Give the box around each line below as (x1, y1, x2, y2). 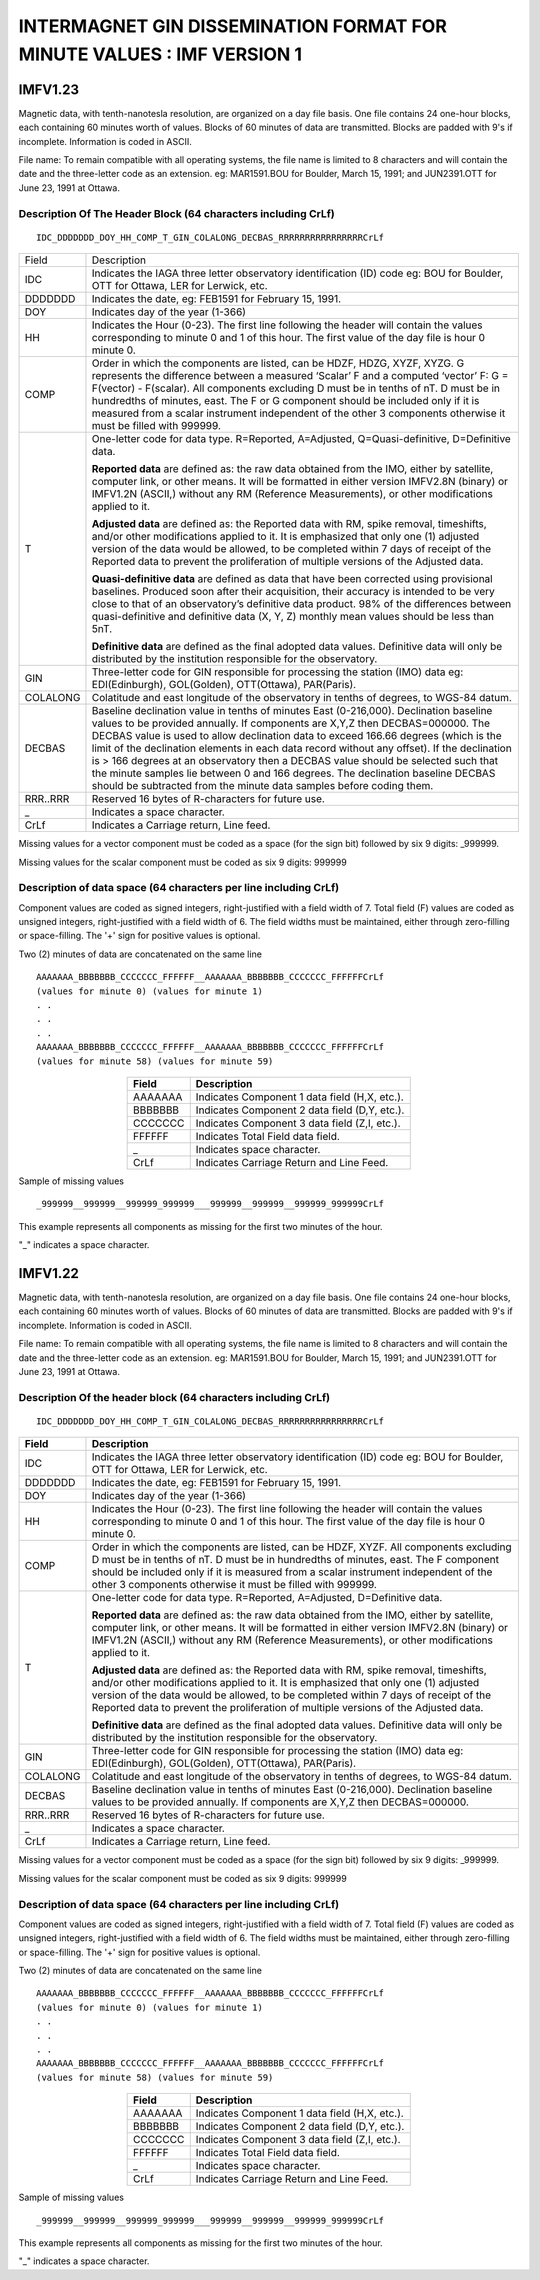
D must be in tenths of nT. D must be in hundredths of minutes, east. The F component (91, 1553, 500, 1567)
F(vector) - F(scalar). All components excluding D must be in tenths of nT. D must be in (91, 381, 500, 395)
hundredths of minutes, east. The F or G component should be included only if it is (91, 394, 480, 408)
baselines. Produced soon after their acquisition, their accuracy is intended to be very (91, 585, 495, 599)
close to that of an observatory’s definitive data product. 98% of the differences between (91, 597, 512, 611)
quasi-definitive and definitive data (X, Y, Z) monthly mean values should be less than (91, 610, 495, 624)
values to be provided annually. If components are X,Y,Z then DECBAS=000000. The (91, 716, 490, 730)
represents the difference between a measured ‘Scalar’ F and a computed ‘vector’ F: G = (91, 369, 509, 383)
